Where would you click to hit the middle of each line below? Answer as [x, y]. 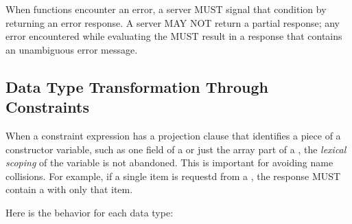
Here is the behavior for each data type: [90, 212]
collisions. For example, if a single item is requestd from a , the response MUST [173, 176]
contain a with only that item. [69, 189]
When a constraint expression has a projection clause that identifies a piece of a [173, 135]
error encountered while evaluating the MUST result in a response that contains [174, 36]
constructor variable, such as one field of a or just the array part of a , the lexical [176, 149]
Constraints [47, 107]
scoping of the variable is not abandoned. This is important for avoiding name [169, 163]
